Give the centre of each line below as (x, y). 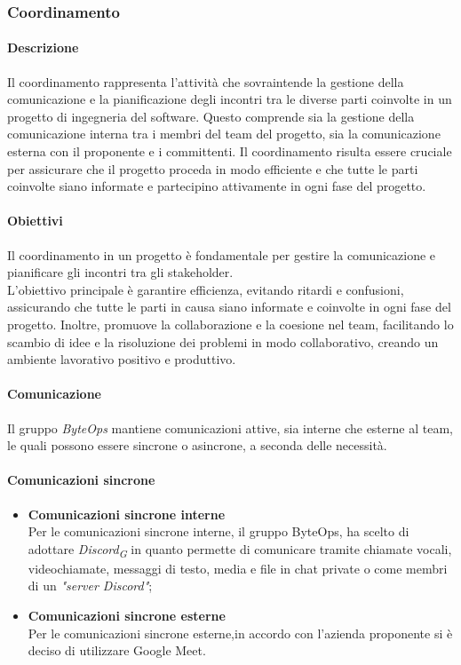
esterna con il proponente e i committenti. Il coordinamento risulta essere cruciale (230, 151)
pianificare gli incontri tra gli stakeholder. (120, 272)
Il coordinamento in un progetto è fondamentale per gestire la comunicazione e (222, 254)
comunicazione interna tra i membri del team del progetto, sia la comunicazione (224, 134)
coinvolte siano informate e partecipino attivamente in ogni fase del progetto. (217, 186)
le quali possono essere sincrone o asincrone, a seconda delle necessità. (197, 445)
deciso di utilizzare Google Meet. (117, 650)
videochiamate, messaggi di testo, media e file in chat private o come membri (238, 568)
